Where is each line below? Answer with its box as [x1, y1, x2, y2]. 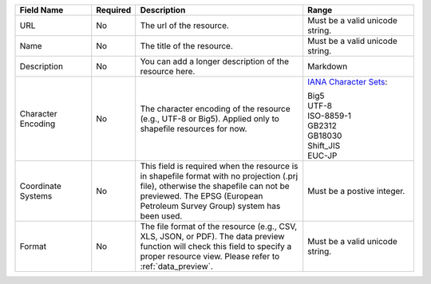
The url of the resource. [140, 20, 229, 31]
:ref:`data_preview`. [140, 261, 213, 271]
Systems [19, 191, 53, 201]
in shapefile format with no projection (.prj [140, 171, 299, 181]
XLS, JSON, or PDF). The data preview [140, 231, 285, 242]
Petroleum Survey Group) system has [140, 200, 281, 211]
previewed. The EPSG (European [140, 191, 263, 201]
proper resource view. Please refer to [140, 251, 280, 262]
